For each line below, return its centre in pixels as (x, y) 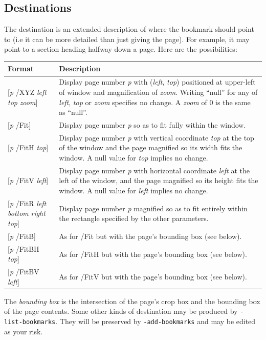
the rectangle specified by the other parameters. (134, 218)
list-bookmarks (30, 322)
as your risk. (24, 331)
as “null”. (73, 112)
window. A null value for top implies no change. (134, 157)
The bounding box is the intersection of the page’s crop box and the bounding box (132, 301)
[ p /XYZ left (27, 92)
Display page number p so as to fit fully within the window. (152, 124)
